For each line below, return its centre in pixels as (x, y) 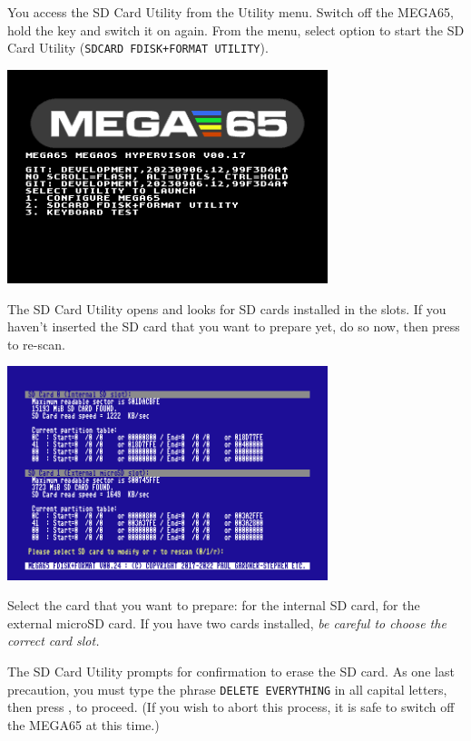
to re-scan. (36, 344)
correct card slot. (54, 641)
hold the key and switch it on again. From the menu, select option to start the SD (236, 30)
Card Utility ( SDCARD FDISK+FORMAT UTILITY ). (138, 48)
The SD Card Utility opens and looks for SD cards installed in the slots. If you (227, 308)
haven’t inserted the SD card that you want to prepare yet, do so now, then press (234, 326)
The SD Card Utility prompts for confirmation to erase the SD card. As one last (231, 671)
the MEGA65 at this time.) (83, 724)
